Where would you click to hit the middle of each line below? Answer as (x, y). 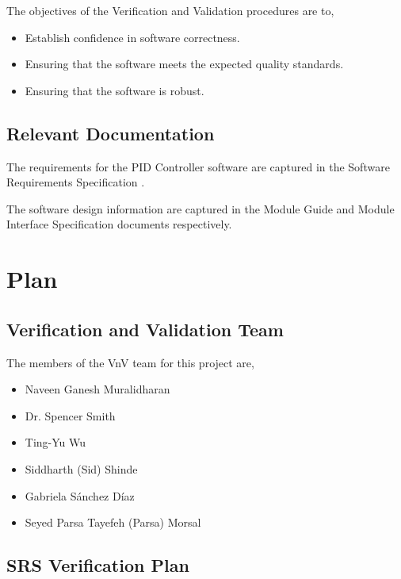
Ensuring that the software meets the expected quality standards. (184, 64)
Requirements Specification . (76, 182)
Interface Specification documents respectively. (119, 224)
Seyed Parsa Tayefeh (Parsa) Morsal (113, 522)
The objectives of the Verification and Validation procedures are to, (170, 10)
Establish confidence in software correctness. (132, 37)
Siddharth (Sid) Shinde (81, 468)
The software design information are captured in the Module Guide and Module (200, 208)
